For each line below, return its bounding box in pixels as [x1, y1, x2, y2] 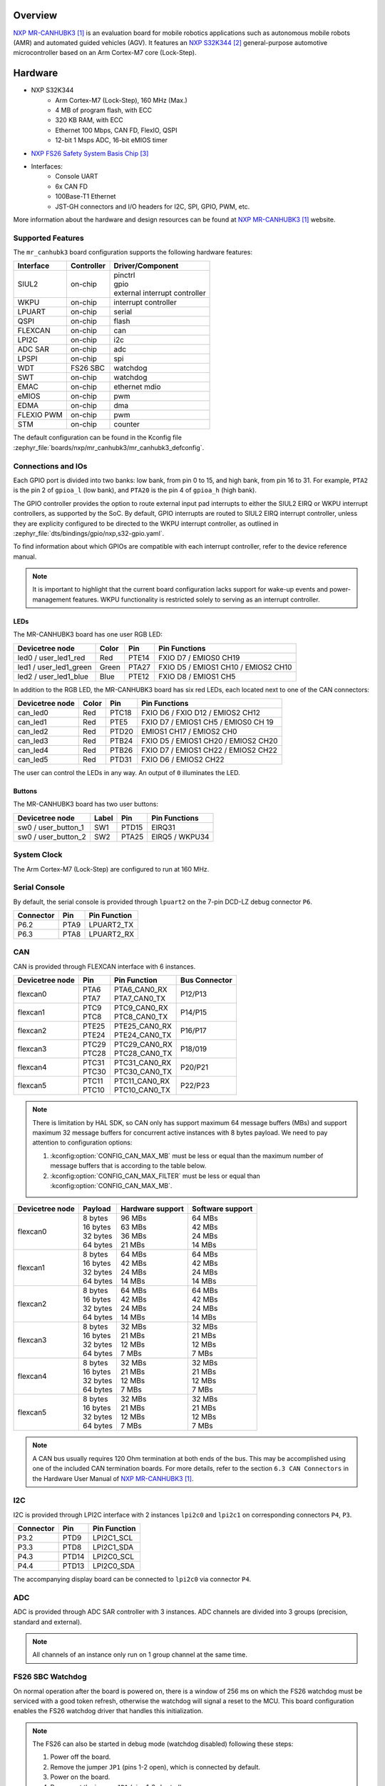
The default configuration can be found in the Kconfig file [13, 433, 182, 442]
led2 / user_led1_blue [17, 672, 89, 682]
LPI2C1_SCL [93, 1533, 133, 1543]
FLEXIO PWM [17, 410, 63, 420]
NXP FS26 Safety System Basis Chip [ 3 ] [31, 149, 149, 157]
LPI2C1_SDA [93, 1542, 134, 1552]
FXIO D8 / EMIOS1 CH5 [158, 672, 236, 682]
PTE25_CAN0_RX [114, 1022, 173, 1032]
